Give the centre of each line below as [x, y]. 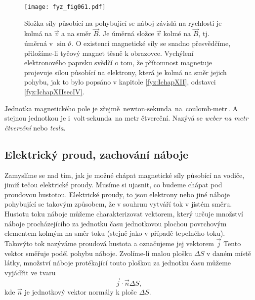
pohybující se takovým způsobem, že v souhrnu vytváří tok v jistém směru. [118, 204]
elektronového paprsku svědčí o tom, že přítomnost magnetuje [118, 63]
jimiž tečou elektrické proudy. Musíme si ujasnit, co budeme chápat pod [113, 185]
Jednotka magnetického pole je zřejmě [62, 108]
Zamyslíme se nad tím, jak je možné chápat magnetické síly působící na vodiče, [125, 175]
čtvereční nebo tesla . [35, 127]
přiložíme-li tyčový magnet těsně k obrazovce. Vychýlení [109, 53]
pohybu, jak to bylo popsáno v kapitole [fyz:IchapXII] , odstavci [120, 82]
